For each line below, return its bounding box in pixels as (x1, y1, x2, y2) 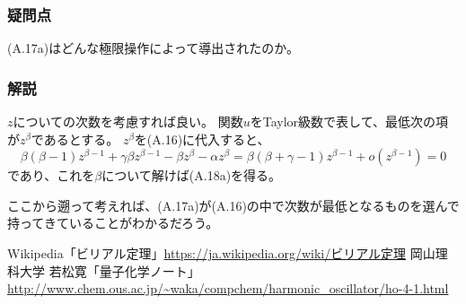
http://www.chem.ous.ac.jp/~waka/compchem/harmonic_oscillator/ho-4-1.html (7, 279, 449, 298)
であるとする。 (31, 129, 119, 148)
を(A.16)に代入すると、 (134, 129, 270, 148)
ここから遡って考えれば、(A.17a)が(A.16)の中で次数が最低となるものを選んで (7, 195, 460, 214)
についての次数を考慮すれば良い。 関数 (13, 112, 243, 131)
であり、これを (7, 166, 95, 185)
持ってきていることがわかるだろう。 (7, 213, 219, 232)
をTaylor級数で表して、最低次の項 (250, 112, 448, 131)
